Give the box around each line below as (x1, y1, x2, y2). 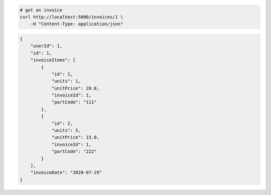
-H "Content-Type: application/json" (30, 21, 123, 27)
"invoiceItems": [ (30, 57, 76, 63)
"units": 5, (51, 128, 81, 133)
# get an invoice (20, 7, 63, 13)
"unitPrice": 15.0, (51, 135, 100, 140)
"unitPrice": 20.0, (51, 85, 100, 91)
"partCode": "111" (51, 100, 97, 105)
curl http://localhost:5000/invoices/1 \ (20, 14, 123, 20)
